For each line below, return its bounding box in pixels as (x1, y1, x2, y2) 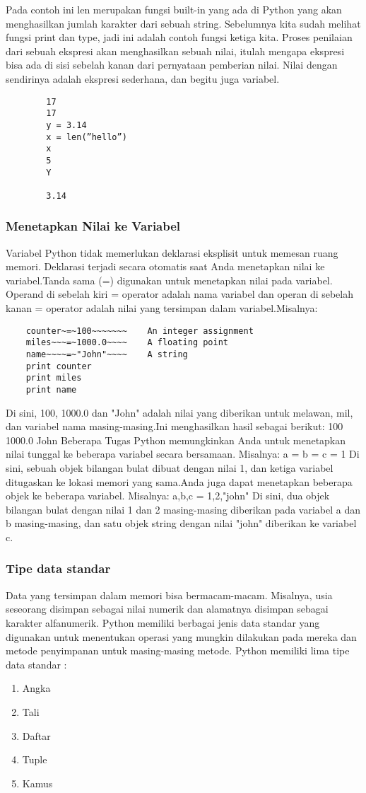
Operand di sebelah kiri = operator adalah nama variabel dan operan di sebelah (6, 286, 354, 301)
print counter (25, 361, 92, 371)
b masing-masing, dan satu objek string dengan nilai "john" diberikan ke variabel (6, 516, 357, 531)
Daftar (22, 728, 51, 743)
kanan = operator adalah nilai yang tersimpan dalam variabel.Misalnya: (6, 301, 318, 316)
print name (25, 384, 77, 395)
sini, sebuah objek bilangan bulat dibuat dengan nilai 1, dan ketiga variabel (6, 460, 333, 475)
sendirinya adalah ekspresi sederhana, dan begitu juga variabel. (6, 71, 280, 86)
